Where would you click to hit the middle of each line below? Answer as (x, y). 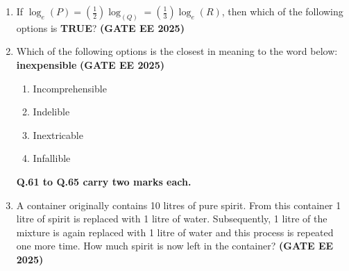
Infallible (52, 158)
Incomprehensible (70, 88)
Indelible (51, 112)
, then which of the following (282, 11)
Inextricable (58, 134)
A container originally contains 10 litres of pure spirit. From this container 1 (179, 205)
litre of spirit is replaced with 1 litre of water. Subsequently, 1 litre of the (172, 219)
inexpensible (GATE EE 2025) (90, 65)
